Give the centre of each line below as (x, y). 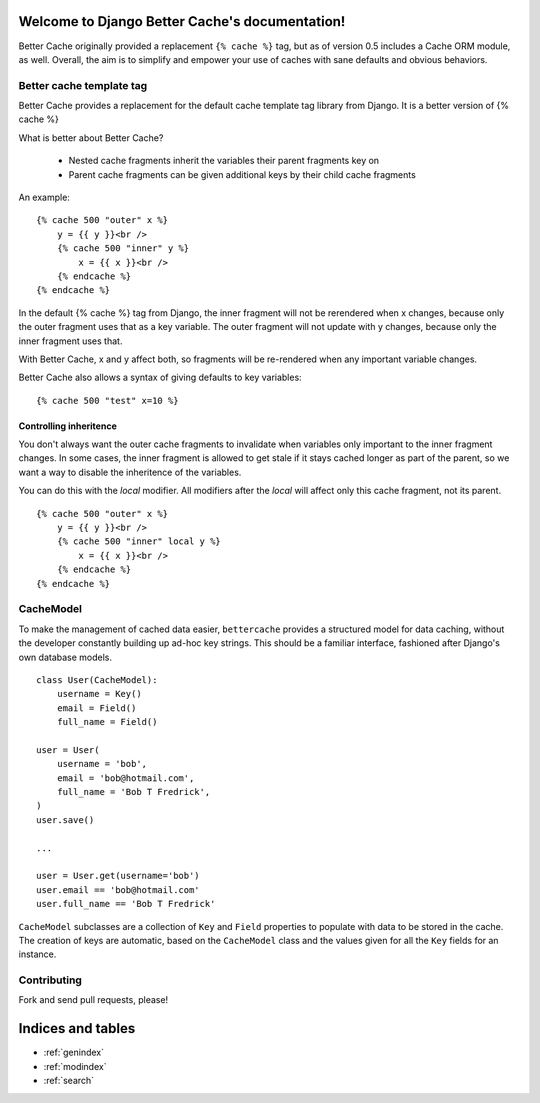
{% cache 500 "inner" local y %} (139, 541)
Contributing (50, 980)
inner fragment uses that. (70, 341)
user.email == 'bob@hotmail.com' (118, 889)
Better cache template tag (83, 85)
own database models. (65, 657)
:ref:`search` (69, 1081)
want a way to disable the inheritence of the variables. (130, 472)
